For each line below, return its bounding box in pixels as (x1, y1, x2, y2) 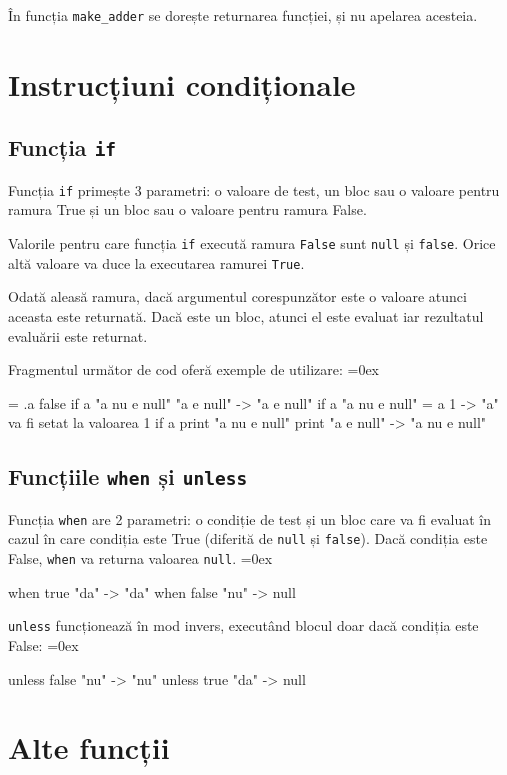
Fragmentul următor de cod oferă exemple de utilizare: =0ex (8, 359, 379, 380)
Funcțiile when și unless (8, 461, 248, 492)
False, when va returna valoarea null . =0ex (8, 548, 273, 569)
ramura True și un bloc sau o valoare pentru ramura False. (8, 199, 367, 220)
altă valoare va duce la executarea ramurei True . (8, 252, 305, 273)
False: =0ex (8, 634, 79, 655)
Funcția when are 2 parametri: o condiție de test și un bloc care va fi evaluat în (8, 508, 491, 529)
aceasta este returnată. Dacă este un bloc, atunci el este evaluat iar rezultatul (8, 305, 484, 326)
